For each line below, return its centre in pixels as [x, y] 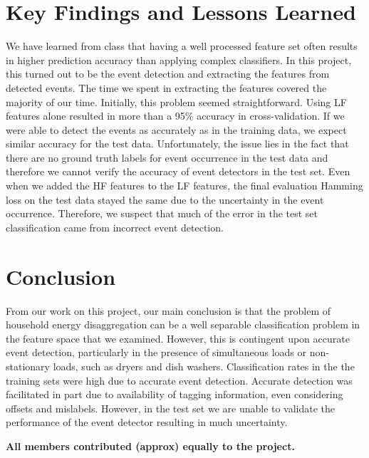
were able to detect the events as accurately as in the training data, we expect [176, 129]
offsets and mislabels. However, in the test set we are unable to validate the [171, 408]
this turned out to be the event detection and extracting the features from [168, 74]
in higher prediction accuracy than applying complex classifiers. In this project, [179, 59]
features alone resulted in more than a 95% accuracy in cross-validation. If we [175, 116]
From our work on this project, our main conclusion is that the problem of [168, 310]
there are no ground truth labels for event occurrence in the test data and [167, 157]
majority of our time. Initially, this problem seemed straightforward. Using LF [176, 102]
